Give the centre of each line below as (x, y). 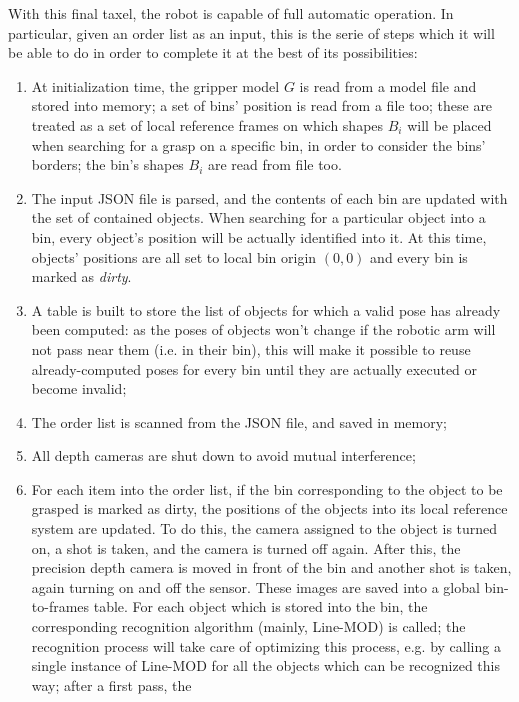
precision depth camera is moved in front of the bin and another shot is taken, (271, 567)
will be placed (449, 124)
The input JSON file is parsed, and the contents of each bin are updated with (269, 197)
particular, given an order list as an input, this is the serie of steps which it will (251, 32)
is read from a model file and (388, 85)
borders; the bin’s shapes (107, 164)
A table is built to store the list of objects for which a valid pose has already (266, 309)
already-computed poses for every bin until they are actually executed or (254, 368)
